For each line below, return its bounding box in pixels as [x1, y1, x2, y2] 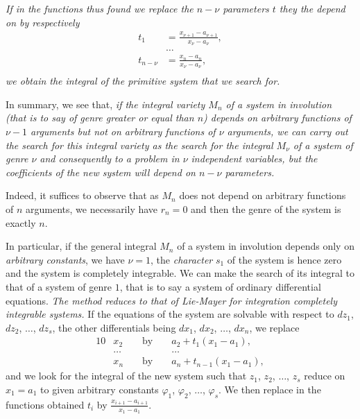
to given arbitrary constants [40, 382, 159, 396]
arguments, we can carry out [227, 124, 348, 138]
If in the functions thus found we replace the [6, 1, 194, 15]
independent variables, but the [191, 151, 318, 166]
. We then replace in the [218, 382, 321, 396]
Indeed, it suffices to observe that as [6, 188, 159, 203]
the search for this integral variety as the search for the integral [6, 137, 273, 152]
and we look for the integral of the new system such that [6, 368, 247, 383]
